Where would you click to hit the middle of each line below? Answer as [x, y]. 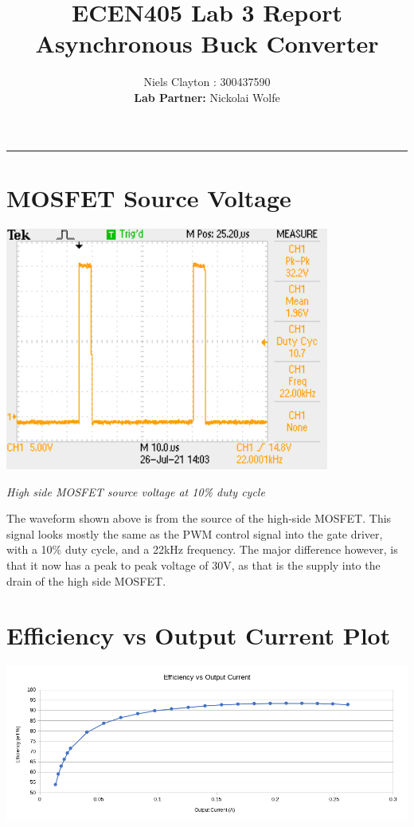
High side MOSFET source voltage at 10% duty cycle [136, 491]
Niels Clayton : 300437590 [207, 82]
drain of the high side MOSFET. [86, 580]
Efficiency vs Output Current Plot [199, 635]
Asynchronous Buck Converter [207, 43]
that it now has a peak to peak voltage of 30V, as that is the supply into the [193, 564]
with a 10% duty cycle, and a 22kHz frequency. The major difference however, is [202, 549]
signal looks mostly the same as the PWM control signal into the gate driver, [195, 533]
